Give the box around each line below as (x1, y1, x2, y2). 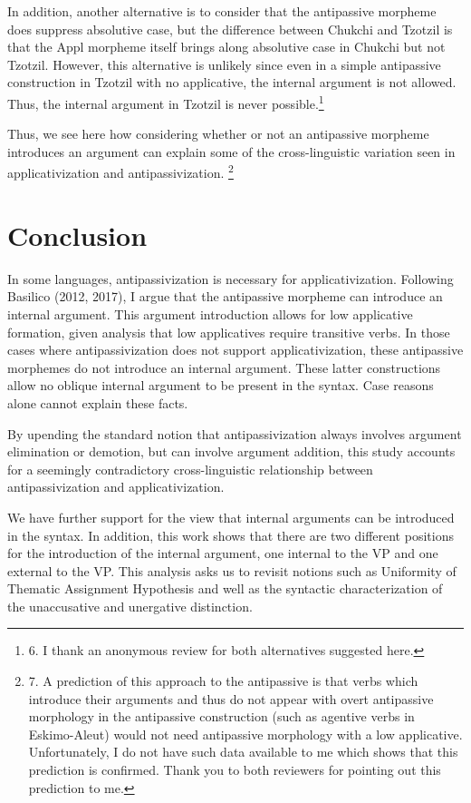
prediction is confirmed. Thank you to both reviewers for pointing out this (28, 760, 441, 779)
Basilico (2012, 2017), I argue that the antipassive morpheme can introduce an (7, 287, 443, 306)
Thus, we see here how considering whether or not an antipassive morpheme (7, 124, 429, 143)
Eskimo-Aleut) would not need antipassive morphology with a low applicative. (28, 724, 463, 743)
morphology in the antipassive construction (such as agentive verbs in (28, 707, 415, 726)
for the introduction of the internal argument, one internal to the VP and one (7, 543, 438, 563)
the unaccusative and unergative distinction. (7, 596, 253, 615)
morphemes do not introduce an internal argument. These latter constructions (7, 357, 441, 377)
